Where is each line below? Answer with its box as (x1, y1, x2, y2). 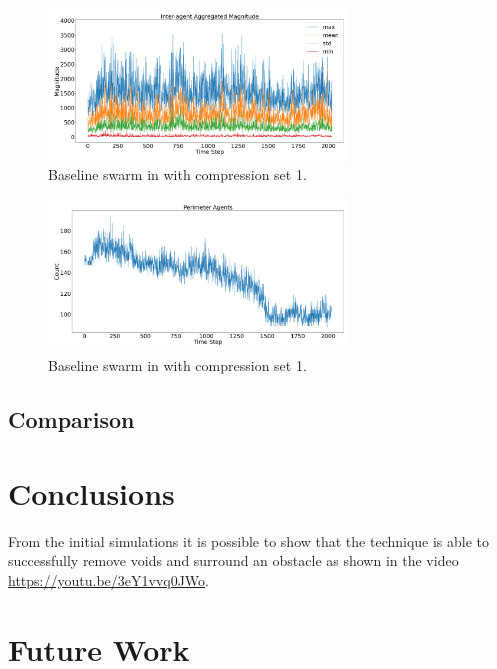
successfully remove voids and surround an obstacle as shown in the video (8, 550, 459, 571)
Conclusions (8, 472, 175, 513)
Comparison (8, 404, 135, 435)
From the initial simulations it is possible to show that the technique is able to (8, 530, 490, 551)
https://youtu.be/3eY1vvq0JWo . (8, 569, 209, 590)
